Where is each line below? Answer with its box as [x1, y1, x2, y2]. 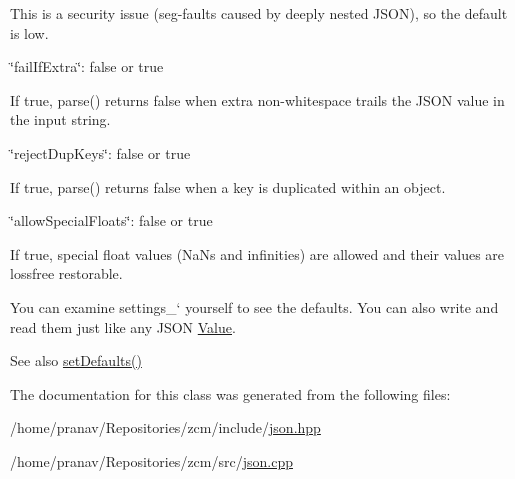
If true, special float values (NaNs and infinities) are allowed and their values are [10, 243, 505, 264]
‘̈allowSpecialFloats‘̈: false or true [10, 210, 213, 231]
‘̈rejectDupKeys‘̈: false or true [10, 142, 191, 163]
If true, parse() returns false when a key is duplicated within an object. [10, 176, 446, 197]
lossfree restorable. [10, 263, 123, 284]
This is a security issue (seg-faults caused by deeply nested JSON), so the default [10, 3, 508, 23]
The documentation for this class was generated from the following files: [10, 383, 451, 404]
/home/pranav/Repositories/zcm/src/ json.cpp [10, 450, 293, 471]
